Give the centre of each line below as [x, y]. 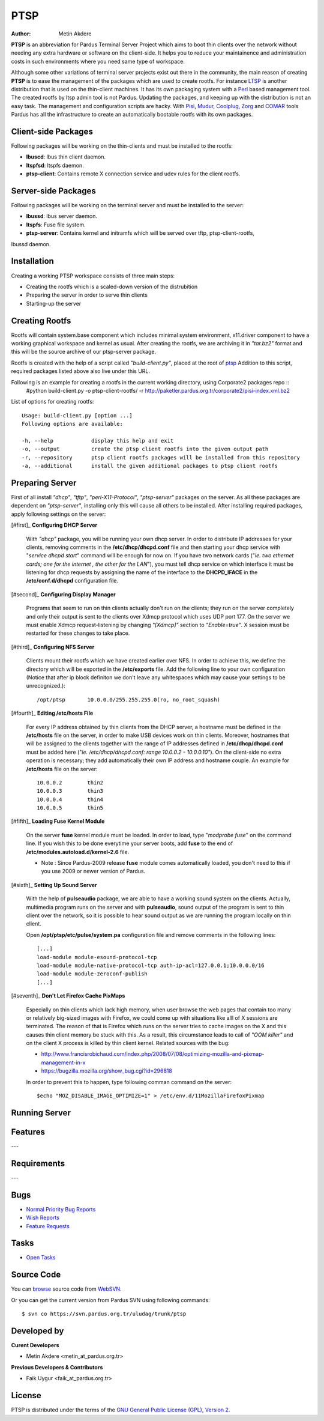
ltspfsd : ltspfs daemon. [55, 165]
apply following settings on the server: [58, 514]
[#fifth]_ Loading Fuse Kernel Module [58, 821]
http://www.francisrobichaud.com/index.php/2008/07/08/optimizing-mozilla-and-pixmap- [153, 1054]
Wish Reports [43, 1218]
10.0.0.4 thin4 [70, 799]
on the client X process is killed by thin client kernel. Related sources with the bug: [128, 1043]
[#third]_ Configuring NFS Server [53, 647]
